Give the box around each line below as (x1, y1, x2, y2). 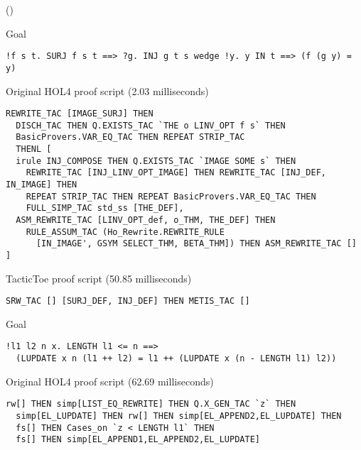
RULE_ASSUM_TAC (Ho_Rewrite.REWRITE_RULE (26, 226, 225, 237)
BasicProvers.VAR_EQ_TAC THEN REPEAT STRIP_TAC (16, 132, 245, 143)
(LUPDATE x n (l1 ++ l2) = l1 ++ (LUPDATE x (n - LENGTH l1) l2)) (16, 353, 337, 364)
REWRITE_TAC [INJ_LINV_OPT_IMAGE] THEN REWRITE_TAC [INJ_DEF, (26, 168, 327, 178)
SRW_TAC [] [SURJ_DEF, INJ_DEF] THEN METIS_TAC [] (6, 296, 250, 307)
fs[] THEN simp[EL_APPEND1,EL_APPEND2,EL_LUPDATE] (16, 434, 260, 445)
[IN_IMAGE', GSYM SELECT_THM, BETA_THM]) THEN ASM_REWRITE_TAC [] (36, 238, 357, 249)
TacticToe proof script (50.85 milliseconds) (6, 270, 192, 285)
